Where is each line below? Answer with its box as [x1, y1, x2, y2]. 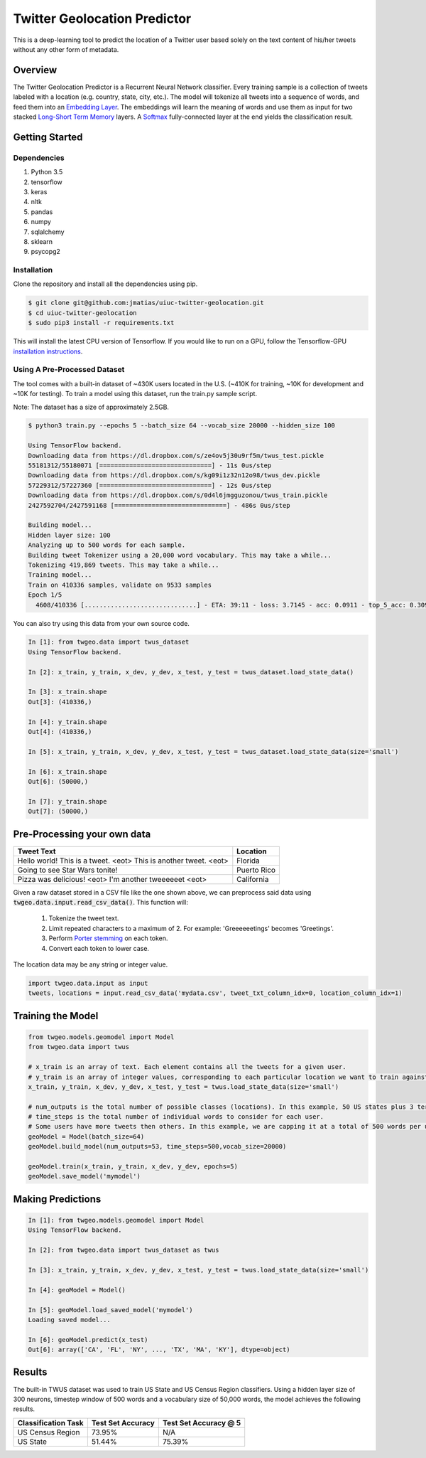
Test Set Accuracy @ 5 [162, 1417, 241, 1427]
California [236, 874, 269, 884]
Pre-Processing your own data [13, 828, 151, 840]
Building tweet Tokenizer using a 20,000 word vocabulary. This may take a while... [28, 551, 332, 559]
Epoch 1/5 [28, 591, 62, 599]
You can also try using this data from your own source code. [13, 619, 190, 627]
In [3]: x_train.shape [28, 688, 107, 696]
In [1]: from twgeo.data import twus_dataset [28, 638, 190, 646]
